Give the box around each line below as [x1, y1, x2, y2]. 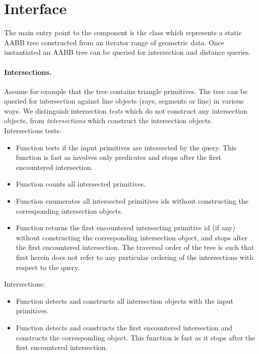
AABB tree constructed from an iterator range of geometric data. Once [4, 37, 225, 47]
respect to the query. [16, 261, 80, 272]
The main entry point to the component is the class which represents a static [4, 27, 242, 38]
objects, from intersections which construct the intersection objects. [4, 115, 213, 126]
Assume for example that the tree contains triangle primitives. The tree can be [4, 85, 248, 96]
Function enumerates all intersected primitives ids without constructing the [16, 196, 248, 206]
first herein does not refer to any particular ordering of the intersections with [16, 252, 254, 262]
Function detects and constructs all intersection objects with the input [16, 295, 233, 306]
